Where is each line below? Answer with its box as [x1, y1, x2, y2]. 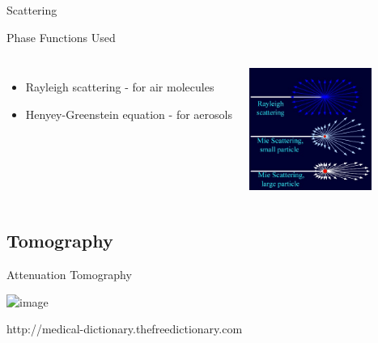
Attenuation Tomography [6, 266, 132, 283]
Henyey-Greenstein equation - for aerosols [25, 105, 232, 122]
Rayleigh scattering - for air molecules [25, 78, 214, 95]
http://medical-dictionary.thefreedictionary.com [6, 320, 243, 337]
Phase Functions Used [6, 28, 116, 45]
